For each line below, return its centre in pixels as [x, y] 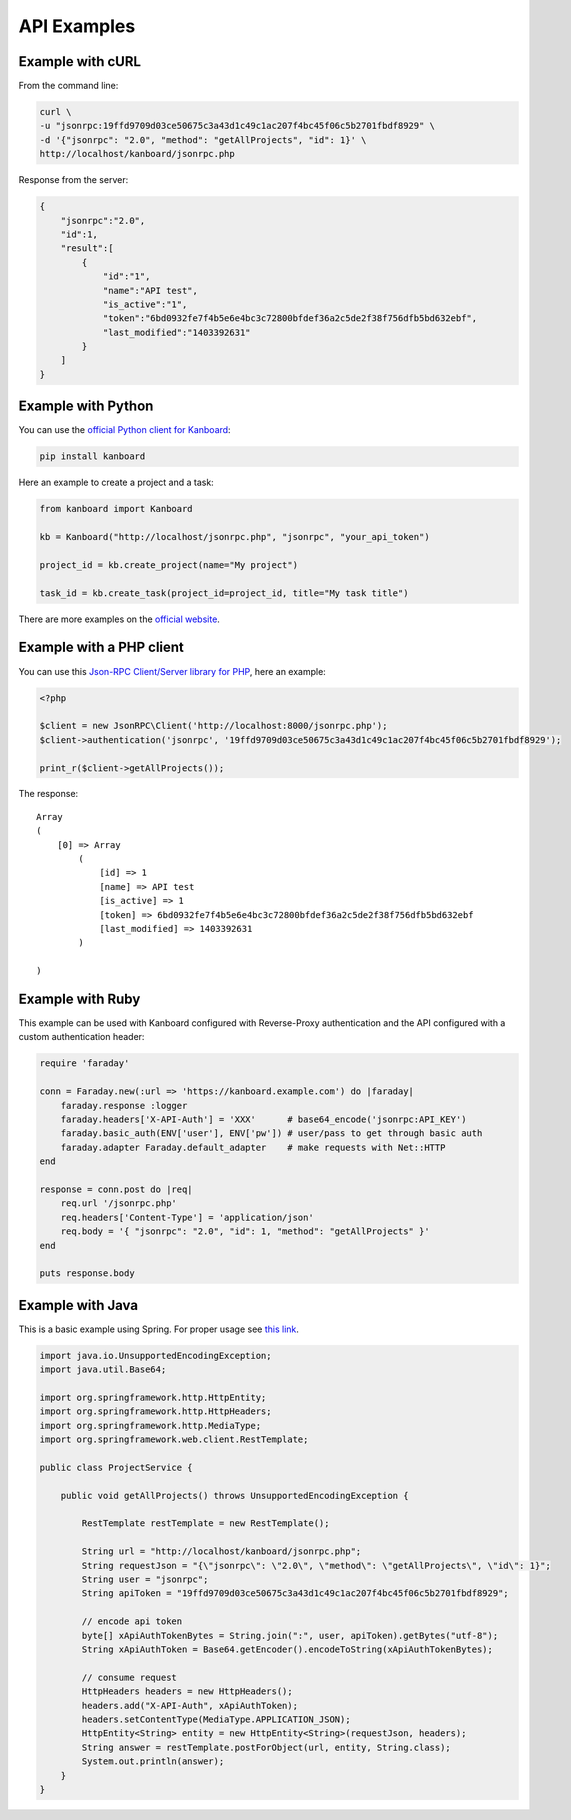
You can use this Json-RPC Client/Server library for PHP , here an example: [172, 671]
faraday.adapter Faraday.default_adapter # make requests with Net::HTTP [253, 1147]
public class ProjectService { [116, 1467]
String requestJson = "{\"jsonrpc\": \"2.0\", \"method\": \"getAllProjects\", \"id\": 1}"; [316, 1565]
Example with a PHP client [101, 647]
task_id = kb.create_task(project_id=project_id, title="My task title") [224, 593]
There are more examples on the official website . [119, 619]
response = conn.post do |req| [116, 1189]
